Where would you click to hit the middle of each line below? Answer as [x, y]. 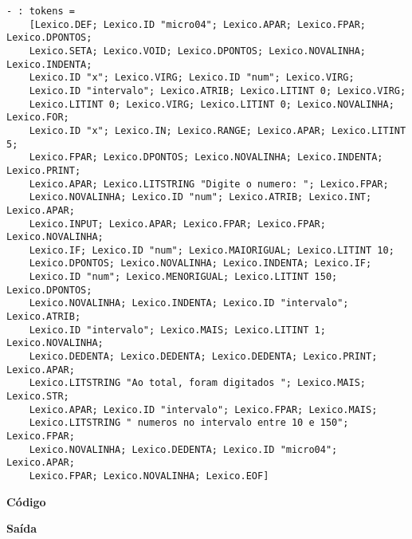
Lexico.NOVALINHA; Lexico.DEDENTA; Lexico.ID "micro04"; [183, 449]
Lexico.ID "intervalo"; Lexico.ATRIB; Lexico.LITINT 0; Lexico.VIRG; [218, 90]
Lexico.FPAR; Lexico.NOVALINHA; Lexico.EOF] [149, 476]
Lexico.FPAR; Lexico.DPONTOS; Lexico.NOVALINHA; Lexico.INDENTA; [206, 157]
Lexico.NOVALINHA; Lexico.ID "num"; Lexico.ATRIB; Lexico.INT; [200, 197]
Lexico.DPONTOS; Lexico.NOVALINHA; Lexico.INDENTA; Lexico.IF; [200, 264]
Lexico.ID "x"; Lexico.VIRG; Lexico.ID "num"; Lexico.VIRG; [192, 78]
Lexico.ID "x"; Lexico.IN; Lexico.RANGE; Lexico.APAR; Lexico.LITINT [218, 130]
